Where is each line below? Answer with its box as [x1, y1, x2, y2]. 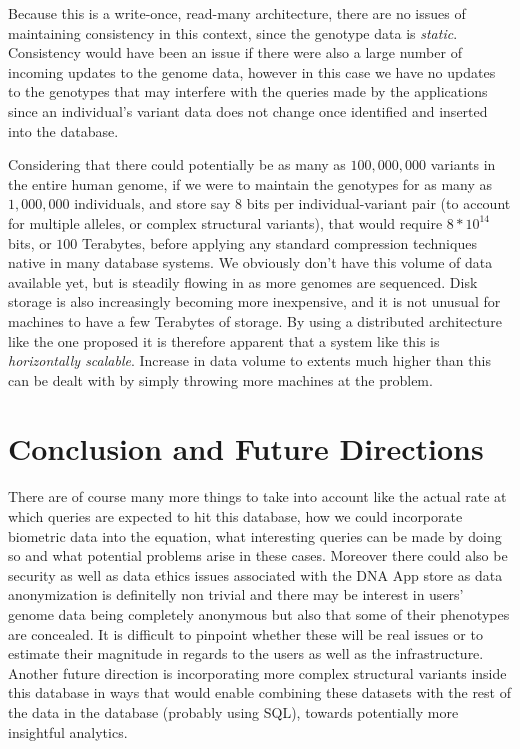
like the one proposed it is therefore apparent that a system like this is [8, 330, 440, 351]
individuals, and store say [74, 193, 231, 214]
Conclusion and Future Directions [8, 428, 484, 469]
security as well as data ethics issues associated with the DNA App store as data [8, 564, 503, 585]
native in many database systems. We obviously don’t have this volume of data [8, 252, 493, 273]
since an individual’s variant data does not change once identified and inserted [8, 100, 488, 121]
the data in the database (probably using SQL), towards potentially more [8, 701, 459, 722]
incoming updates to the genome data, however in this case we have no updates [8, 61, 496, 82]
